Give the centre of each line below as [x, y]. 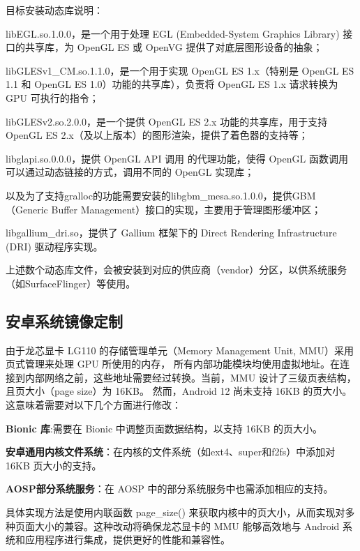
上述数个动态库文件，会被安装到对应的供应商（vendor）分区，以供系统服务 [177, 270]
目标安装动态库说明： [54, 10]
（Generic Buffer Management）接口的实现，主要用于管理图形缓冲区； [164, 209]
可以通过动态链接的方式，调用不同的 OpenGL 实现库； [130, 172]
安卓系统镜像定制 [64, 320]
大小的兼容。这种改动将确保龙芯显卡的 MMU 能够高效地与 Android [187, 526]
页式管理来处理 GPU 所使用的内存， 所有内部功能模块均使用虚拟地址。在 [173, 364]
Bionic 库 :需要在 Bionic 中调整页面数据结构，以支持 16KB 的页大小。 [164, 428]
